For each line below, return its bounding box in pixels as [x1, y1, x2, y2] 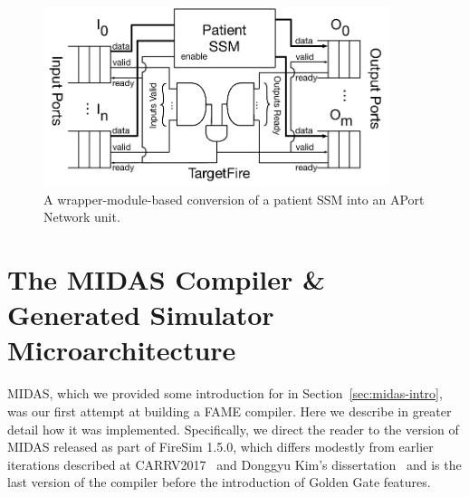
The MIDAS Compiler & [7, 261, 326, 298]
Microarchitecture [7, 331, 236, 368]
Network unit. [43, 207, 120, 226]
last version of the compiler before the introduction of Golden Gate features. [7, 473, 431, 492]
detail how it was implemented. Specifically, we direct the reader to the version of [7, 419, 459, 438]
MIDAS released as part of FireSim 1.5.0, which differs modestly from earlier [7, 437, 434, 456]
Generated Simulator [7, 296, 274, 333]
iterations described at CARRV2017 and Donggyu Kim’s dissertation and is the [7, 454, 462, 473]
